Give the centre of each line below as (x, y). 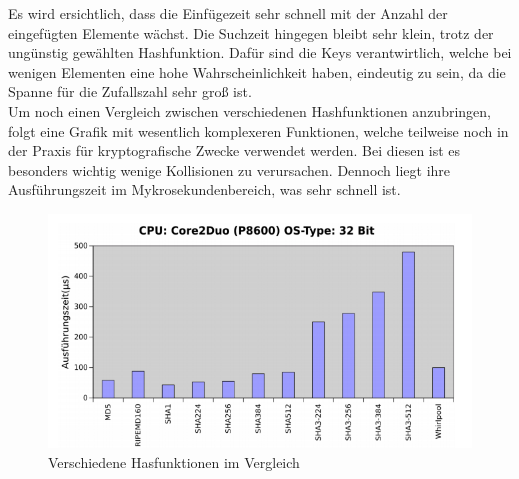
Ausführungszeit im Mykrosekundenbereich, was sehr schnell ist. (204, 189)
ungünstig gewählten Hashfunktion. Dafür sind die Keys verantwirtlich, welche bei (260, 52)
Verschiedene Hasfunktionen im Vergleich (174, 461)
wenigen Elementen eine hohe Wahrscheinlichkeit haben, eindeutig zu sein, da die (257, 71)
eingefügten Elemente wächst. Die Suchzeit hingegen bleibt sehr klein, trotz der (251, 32)
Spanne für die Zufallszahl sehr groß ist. (130, 91)
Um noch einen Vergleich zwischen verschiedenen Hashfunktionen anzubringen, (249, 110)
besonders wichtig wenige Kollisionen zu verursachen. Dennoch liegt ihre (229, 169)
